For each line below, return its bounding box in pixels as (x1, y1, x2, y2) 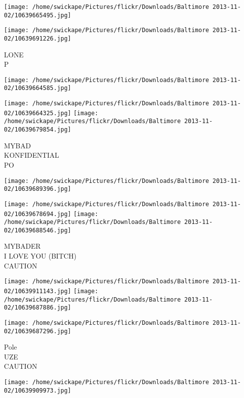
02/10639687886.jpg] (4, 304, 72, 311)
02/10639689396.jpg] (4, 185, 72, 193)
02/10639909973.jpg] (4, 387, 72, 394)
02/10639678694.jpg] (4, 210, 72, 218)
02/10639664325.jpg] (4, 109, 72, 117)
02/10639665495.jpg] (4, 11, 72, 19)
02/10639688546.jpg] (4, 226, 72, 234)
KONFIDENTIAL (4, 150, 59, 160)
